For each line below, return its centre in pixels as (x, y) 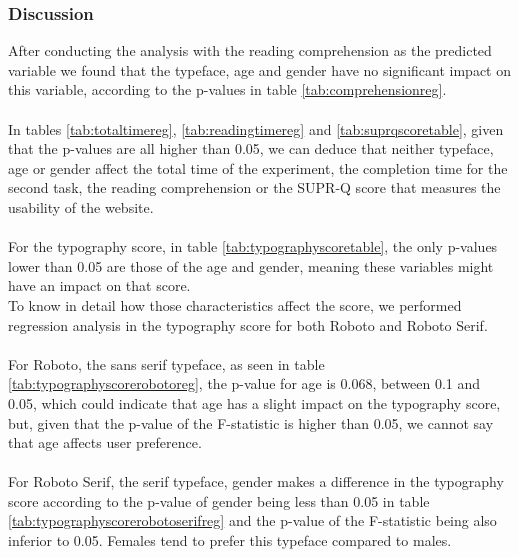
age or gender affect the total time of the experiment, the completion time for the (258, 167)
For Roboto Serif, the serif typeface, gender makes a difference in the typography (256, 481)
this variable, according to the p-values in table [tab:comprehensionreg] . (227, 89)
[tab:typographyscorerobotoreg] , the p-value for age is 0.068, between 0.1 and (244, 383)
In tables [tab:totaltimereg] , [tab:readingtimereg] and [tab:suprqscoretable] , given (256, 128)
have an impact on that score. (99, 285)
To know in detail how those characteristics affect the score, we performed (235, 304)
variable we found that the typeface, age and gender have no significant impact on (259, 69)
